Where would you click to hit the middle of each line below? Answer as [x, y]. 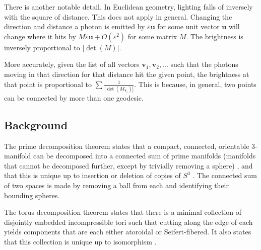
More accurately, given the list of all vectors [72, 64]
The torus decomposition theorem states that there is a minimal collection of [123, 212]
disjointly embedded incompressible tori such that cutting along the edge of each [128, 222]
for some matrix [152, 36]
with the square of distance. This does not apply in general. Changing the [118, 16]
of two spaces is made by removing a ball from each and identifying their [116, 185]
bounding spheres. [32, 195]
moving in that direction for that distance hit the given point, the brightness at [127, 74]
